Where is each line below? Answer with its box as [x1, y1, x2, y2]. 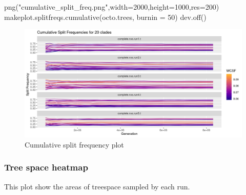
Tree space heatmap [4, 161, 88, 174]
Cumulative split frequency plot [25, 139, 124, 150]
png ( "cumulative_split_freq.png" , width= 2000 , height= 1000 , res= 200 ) [4, 2, 219, 12]
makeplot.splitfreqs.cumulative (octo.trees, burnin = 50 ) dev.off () [4, 11, 207, 22]
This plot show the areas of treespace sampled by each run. [4, 181, 190, 191]
